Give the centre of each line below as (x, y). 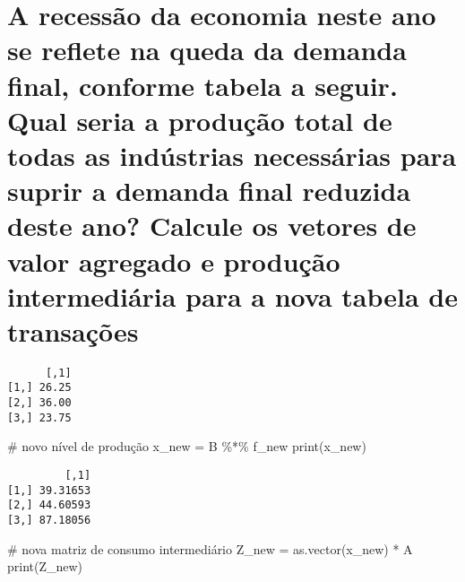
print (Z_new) (45, 566)
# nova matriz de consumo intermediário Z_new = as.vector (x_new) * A (210, 548)
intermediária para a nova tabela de (233, 295)
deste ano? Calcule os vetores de (212, 226)
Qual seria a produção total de (200, 120)
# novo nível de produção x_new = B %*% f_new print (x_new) (187, 446)
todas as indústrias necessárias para (232, 155)
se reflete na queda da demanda (207, 50)
